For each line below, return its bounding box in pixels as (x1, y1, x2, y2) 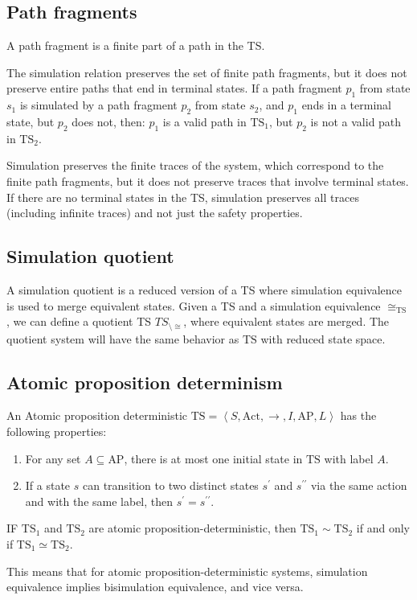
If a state (25, 477, 71, 494)
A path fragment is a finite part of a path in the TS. (6, 37, 265, 54)
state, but (6, 113, 55, 129)
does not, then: (72, 113, 145, 129)
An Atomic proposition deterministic (6, 407, 188, 424)
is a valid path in (162, 113, 247, 129)
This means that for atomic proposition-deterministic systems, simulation (6, 562, 368, 579)
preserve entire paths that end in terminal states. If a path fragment (6, 80, 342, 97)
